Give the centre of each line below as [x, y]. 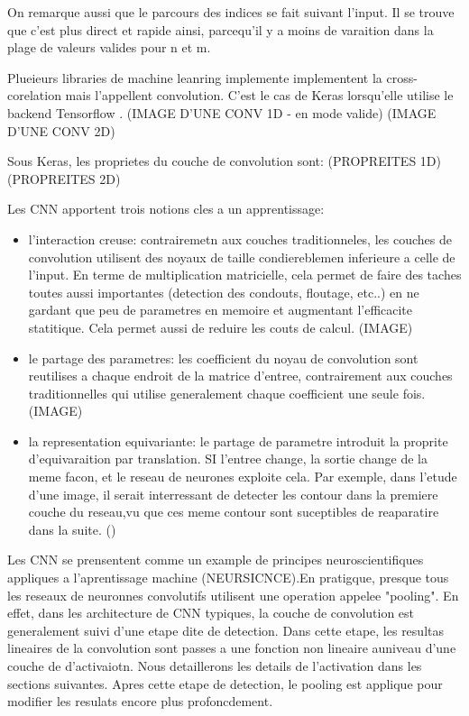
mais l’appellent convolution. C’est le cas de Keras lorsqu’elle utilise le [259, 95]
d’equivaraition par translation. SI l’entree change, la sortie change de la [228, 459]
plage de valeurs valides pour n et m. [109, 47]
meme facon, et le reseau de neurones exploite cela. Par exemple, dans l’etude [243, 477]
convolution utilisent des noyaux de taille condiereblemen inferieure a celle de [242, 257]
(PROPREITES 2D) [64, 178]
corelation [34, 95]
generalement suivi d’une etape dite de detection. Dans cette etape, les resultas [225, 630]
